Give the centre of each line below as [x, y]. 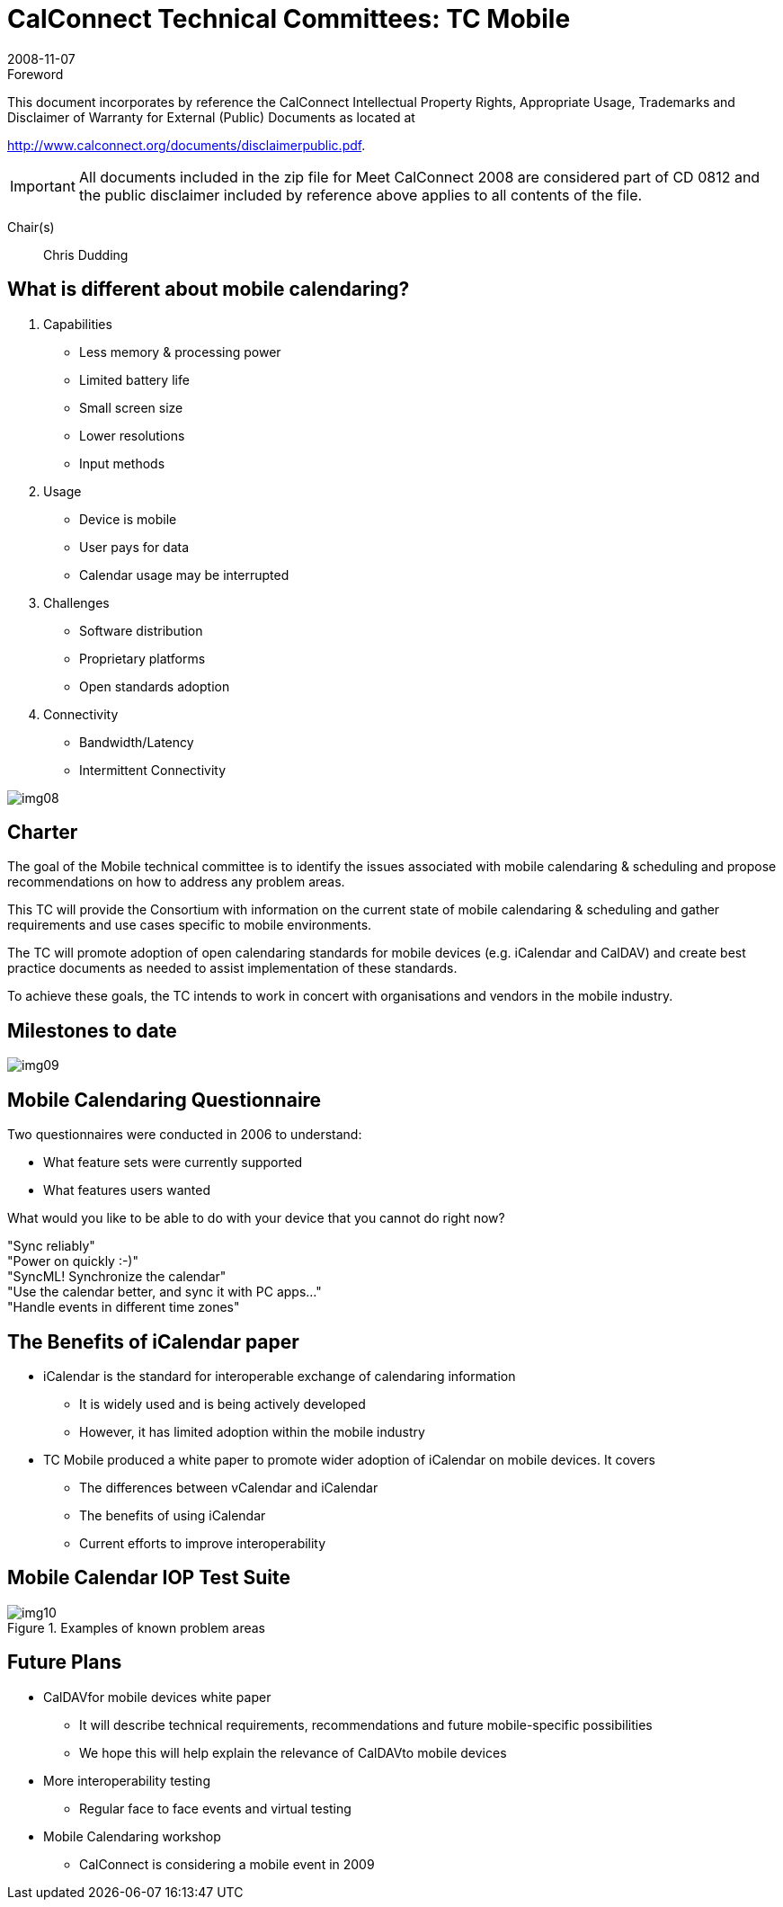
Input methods [122, 463]
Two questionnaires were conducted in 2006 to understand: [185, 1135]
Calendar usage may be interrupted [184, 575]
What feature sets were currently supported [173, 1163]
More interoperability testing [127, 1780]
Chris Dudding [86, 254]
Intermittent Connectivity [153, 770]
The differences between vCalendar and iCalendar [229, 1487]
